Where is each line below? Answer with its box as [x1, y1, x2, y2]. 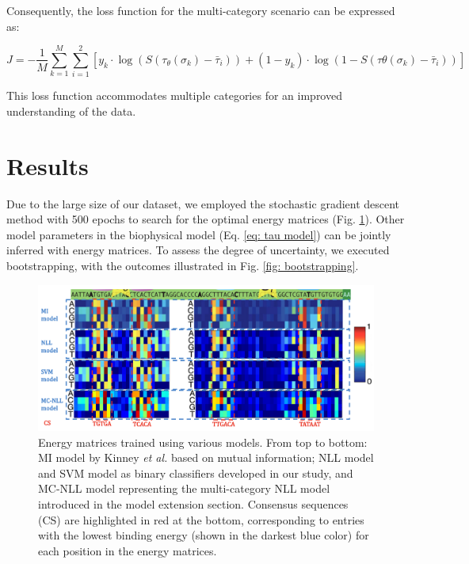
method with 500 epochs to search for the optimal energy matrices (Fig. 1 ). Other [6, 211, 405, 227]
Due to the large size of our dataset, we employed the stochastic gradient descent [6, 195, 400, 211]
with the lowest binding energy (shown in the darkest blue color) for [38, 527, 369, 543]
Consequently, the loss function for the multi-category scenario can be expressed [6, 2, 395, 18]
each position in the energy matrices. [38, 542, 217, 558]
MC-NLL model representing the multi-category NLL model [38, 480, 330, 497]
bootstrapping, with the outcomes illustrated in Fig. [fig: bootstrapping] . [6, 257, 359, 273]
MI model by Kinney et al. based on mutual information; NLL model [38, 449, 374, 466]
